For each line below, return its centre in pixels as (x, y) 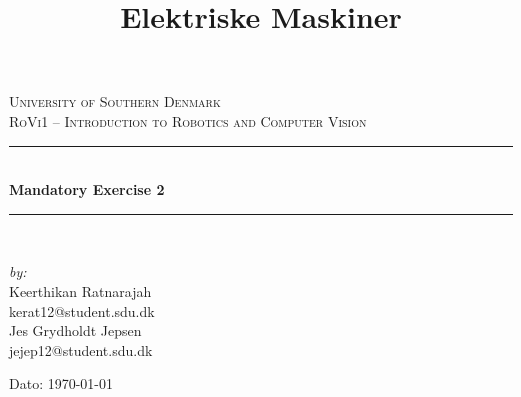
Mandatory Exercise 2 (87, 189)
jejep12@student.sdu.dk (81, 349)
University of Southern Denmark (115, 101)
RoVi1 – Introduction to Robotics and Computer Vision (188, 120)
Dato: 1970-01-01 (61, 383)
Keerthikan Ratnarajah (80, 290)
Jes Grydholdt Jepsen (75, 330)
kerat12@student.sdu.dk (82, 310)
